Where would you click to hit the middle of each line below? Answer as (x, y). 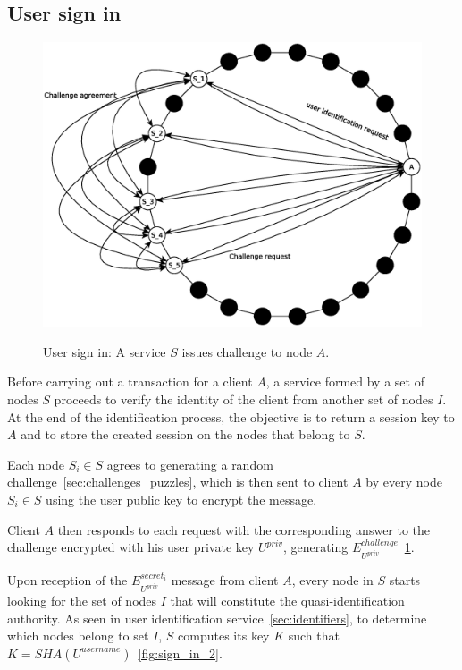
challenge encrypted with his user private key (131, 547)
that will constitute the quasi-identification (287, 601)
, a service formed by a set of (345, 382)
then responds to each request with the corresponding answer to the (244, 529)
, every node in (332, 580)
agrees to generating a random (190, 464)
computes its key (224, 636)
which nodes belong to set (78, 636)
